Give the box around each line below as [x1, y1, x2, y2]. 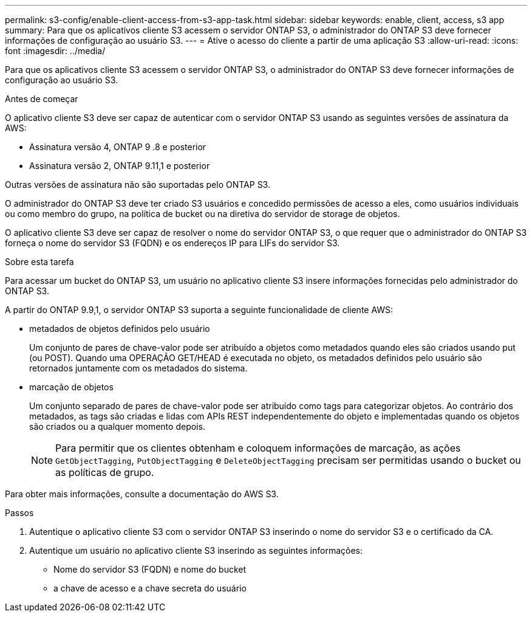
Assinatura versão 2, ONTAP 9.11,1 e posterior [29, 160, 210, 171]
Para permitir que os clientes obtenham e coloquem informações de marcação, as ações [55, 442, 461, 454]
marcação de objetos [29, 382, 114, 392]
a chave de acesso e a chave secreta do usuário [53, 583, 247, 593]
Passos [5, 508, 34, 518]
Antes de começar [5, 94, 78, 104]
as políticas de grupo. [55, 466, 154, 478]
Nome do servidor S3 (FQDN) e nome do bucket [53, 564, 247, 574]
